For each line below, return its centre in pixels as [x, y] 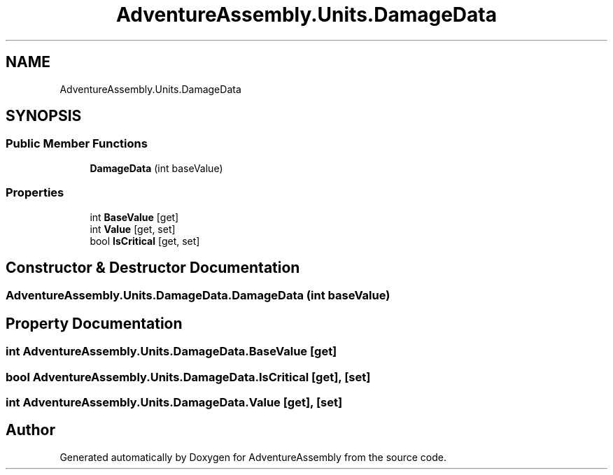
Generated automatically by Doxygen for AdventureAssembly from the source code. [253, 457]
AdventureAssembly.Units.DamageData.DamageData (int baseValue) [198, 296]
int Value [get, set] [133, 229]
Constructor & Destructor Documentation [153, 267]
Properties [35, 193]
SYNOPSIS [44, 116]
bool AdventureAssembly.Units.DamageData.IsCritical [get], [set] [188, 377]
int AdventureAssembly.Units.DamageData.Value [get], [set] [174, 402]
